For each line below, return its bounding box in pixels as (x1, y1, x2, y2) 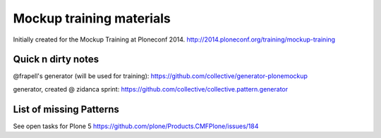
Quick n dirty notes (13, 54, 99, 65)
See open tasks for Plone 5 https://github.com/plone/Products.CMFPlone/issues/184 (13, 122, 259, 130)
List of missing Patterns (13, 103, 120, 115)
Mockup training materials (13, 11, 171, 26)
